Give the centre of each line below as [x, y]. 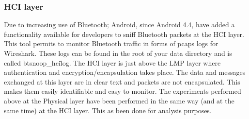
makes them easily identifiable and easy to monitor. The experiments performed [123, 91]
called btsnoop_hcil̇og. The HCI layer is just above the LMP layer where [112, 62]
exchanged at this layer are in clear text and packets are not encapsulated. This [122, 81]
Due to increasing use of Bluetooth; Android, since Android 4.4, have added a [119, 25]
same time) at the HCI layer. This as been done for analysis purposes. [108, 110]
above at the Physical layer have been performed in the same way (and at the [119, 100]
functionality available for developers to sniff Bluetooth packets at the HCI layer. [124, 34]
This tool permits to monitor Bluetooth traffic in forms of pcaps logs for [111, 43]
